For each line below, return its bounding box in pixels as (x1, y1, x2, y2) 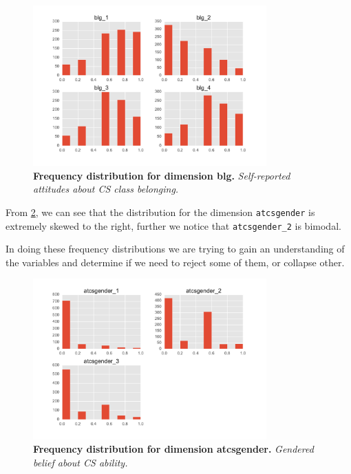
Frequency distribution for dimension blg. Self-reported (33, 168, 290, 182)
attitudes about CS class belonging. (33, 182, 179, 196)
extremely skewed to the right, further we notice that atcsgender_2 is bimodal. (6, 218, 341, 233)
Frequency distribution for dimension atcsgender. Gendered (33, 442, 314, 456)
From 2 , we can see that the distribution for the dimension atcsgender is (6, 204, 315, 219)
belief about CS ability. (33, 455, 128, 469)
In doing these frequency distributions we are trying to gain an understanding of (6, 241, 345, 256)
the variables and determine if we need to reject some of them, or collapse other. (6, 255, 345, 269)
